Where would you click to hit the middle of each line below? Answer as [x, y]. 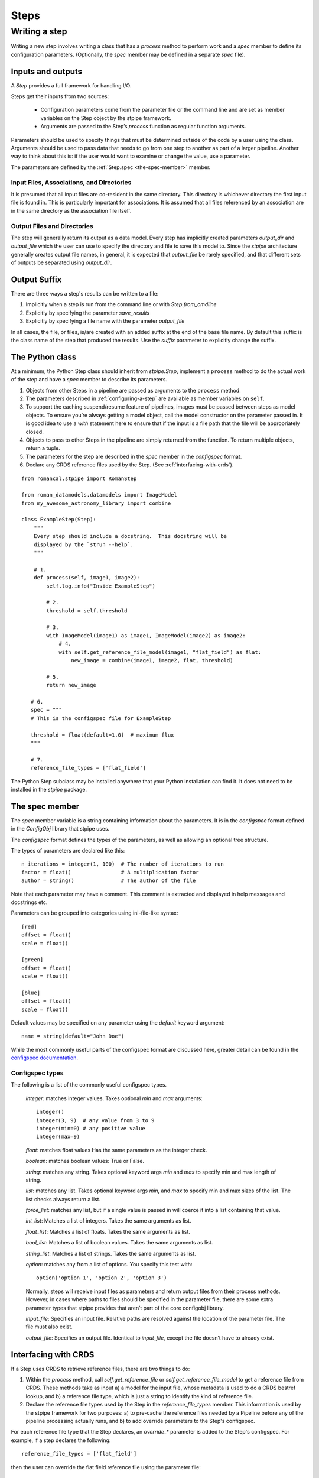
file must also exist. [49, 1327]
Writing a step [39, 31]
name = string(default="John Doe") [73, 1036]
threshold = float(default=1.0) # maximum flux [102, 735]
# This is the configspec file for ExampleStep [101, 718]
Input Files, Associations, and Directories [71, 182]
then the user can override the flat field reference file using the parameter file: [106, 1467]
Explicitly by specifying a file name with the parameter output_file [105, 321]
